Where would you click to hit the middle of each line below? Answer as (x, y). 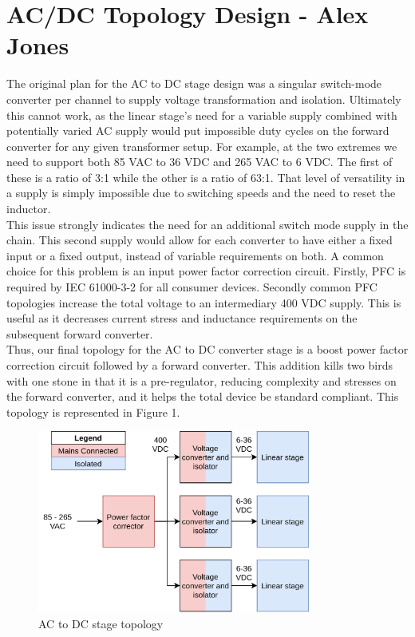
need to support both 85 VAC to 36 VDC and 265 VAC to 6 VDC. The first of (200, 162)
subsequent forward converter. (80, 333)
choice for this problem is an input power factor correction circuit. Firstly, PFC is (206, 271)
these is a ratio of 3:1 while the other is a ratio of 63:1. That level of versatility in (206, 177)
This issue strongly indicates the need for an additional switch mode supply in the (207, 224)
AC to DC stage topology (101, 623)
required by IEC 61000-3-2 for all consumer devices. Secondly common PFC (192, 287)
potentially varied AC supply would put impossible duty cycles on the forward (198, 131)
